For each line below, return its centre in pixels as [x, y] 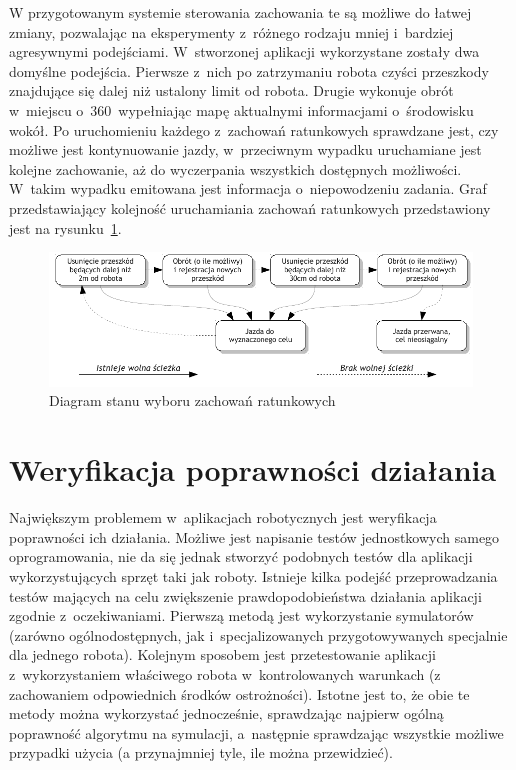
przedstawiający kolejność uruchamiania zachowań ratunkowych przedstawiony [250, 207]
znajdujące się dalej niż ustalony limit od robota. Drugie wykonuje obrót [231, 90]
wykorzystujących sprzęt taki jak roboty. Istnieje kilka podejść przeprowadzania [253, 575]
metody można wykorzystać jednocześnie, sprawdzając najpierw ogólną [226, 713]
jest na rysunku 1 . [65, 227]
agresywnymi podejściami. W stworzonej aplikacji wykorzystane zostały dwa [244, 51]
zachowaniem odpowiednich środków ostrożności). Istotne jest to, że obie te [239, 693]
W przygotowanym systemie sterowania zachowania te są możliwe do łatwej [240, 12]
